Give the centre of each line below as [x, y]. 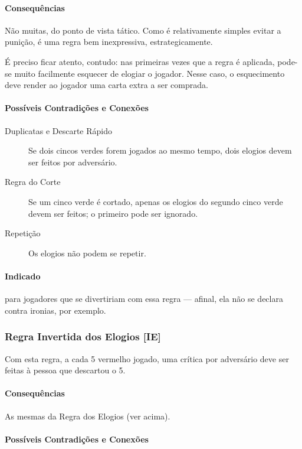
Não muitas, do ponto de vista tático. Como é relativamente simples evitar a [143, 30]
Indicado [23, 276]
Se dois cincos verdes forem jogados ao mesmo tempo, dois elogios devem [160, 150]
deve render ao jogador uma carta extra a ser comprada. [106, 85]
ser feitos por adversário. [73, 162]
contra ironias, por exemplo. [55, 310]
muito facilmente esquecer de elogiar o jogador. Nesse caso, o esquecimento [150, 73]
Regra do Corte [33, 182]
